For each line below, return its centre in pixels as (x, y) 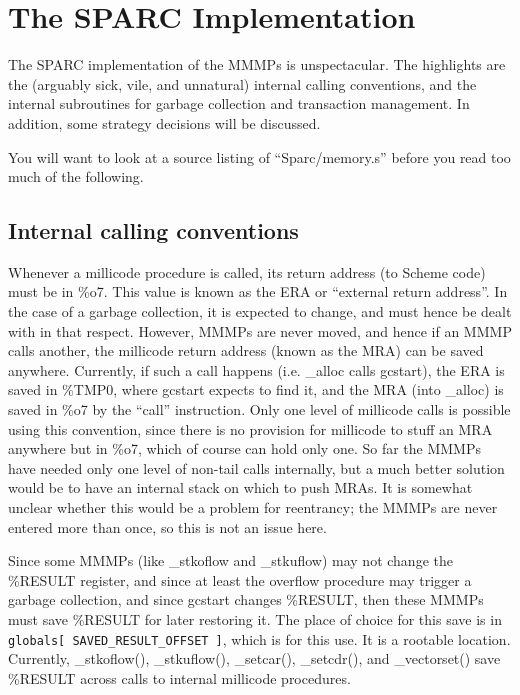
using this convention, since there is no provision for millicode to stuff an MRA (250, 428)
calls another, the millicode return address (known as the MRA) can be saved (246, 350)
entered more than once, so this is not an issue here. (167, 526)
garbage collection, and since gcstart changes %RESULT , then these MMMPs (246, 599)
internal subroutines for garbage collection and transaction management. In (239, 103)
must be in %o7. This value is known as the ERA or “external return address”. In (258, 291)
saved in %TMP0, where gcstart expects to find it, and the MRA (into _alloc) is (256, 389)
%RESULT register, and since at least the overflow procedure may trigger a (240, 579)
